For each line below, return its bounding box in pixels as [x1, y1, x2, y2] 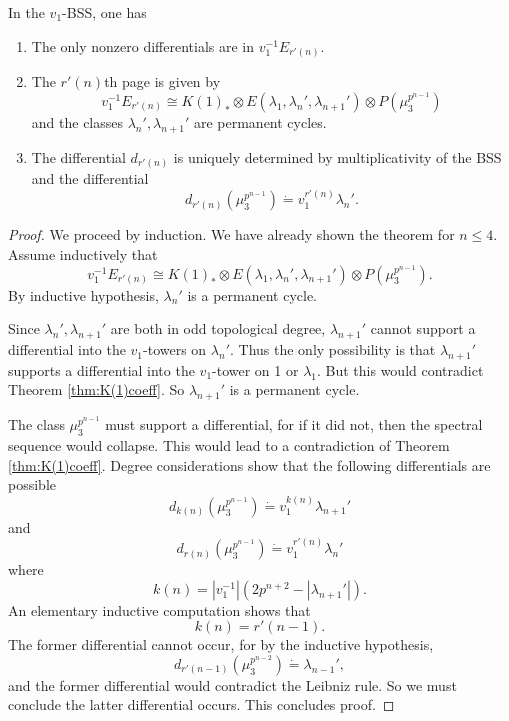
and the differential [31, 168, 149, 189]
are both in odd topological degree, [110, 318, 326, 339]
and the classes [31, 111, 124, 132]
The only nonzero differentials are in [31, 35, 255, 56]
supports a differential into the [8, 359, 195, 380]
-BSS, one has [62, 2, 147, 22]
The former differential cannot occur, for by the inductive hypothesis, [8, 634, 434, 655]
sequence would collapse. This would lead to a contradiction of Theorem [8, 435, 450, 456]
